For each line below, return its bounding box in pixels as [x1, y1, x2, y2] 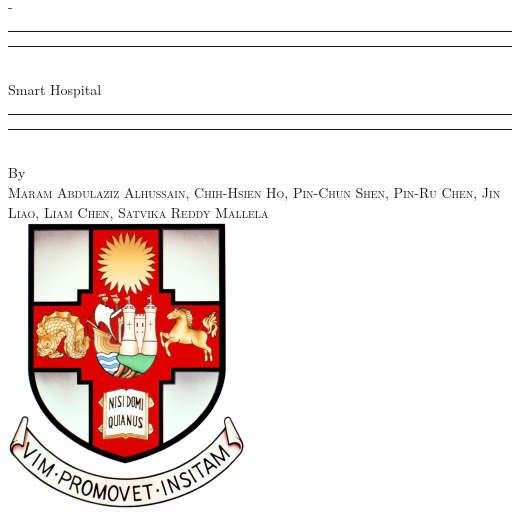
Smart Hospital [8, 79, 102, 100]
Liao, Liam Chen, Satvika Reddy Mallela [8, 201, 269, 222]
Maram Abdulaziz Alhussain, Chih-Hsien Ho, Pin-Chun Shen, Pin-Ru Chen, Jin [8, 181, 501, 202]
